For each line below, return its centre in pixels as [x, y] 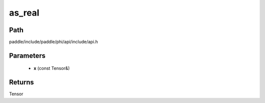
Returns [22, 82]
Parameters [27, 55]
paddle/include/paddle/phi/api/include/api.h [53, 42]
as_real [24, 13]
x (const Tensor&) [52, 68]
